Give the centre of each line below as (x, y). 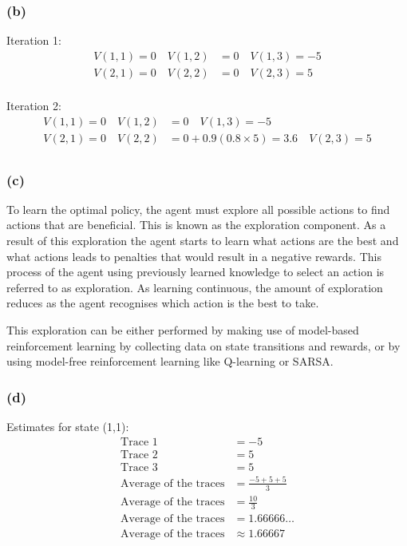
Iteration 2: (34, 105)
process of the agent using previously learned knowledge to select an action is (196, 272)
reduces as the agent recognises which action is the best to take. (163, 303)
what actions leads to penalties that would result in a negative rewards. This (194, 256)
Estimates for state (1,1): (68, 426)
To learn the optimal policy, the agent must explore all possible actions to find (198, 209)
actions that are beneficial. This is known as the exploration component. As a (196, 225)
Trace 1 (139, 442)
